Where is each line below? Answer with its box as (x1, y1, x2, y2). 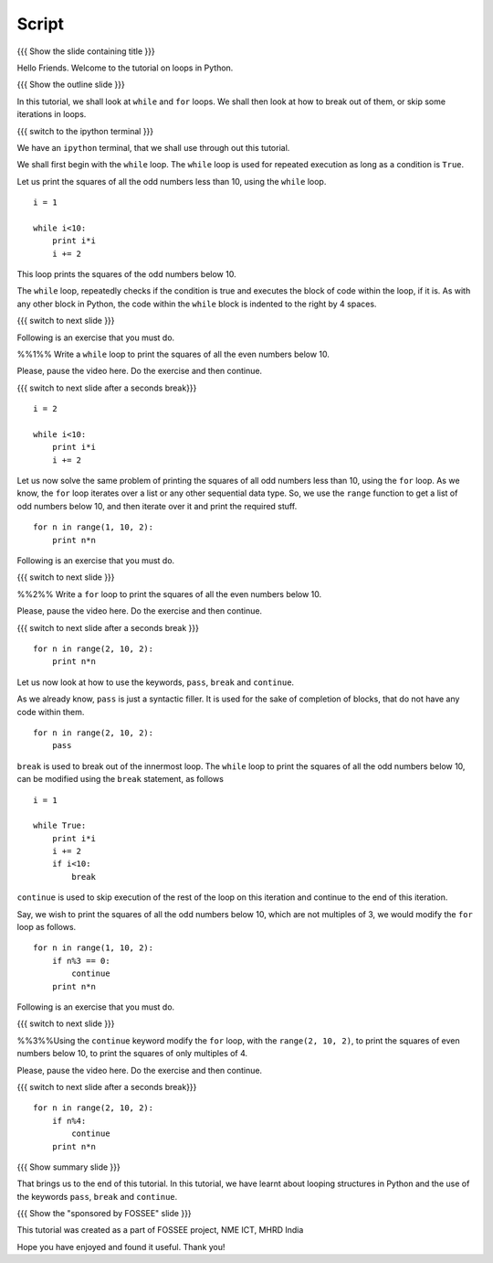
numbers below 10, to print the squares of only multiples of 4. (16, 1048, 248, 1059)
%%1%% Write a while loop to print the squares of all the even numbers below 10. (16, 348, 330, 359)
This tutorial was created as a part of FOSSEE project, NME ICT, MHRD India (16, 1225, 304, 1236)
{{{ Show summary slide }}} (16, 1161, 121, 1172)
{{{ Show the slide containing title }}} (16, 46, 155, 57)
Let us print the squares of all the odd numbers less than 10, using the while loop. (16, 176, 327, 187)
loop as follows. (16, 922, 77, 933)
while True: (33, 820, 87, 831)
